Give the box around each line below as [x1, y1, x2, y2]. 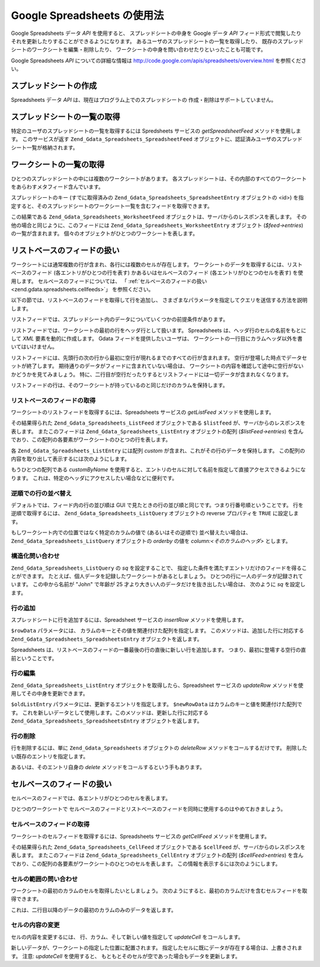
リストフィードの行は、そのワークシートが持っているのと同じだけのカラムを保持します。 [11, 381, 228, 388]
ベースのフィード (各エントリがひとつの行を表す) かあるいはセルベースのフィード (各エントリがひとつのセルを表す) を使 [11, 269, 303, 277]
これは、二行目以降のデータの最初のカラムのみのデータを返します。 [11, 906, 177, 913]
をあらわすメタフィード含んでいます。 [11, 184, 104, 190]
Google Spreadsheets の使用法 [11, 9, 164, 22]
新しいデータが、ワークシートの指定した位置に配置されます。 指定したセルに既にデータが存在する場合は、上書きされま [11, 944, 303, 952]
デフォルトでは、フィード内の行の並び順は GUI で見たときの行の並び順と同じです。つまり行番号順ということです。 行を [11, 501, 303, 509]
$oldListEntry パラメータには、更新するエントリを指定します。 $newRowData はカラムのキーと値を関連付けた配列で [11, 701, 302, 708]
